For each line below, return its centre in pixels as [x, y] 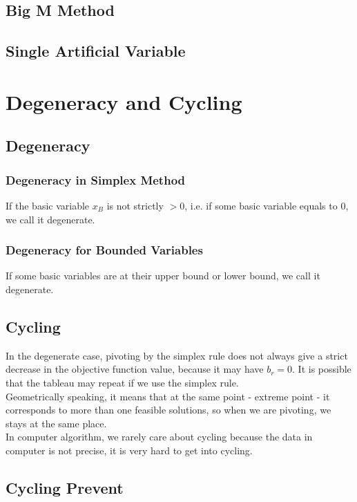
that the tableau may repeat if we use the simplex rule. [122, 382]
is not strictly [135, 205]
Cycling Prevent [65, 487]
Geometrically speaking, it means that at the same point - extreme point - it [168, 396]
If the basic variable [48, 205]
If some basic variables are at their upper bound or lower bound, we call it [163, 276]
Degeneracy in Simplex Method [96, 179]
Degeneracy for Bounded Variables [104, 250]
